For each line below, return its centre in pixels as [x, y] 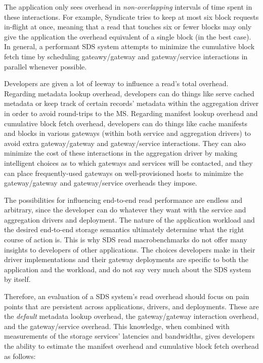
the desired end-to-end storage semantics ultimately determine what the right [124, 229]
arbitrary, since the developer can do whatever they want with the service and [125, 210]
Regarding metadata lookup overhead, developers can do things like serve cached [129, 93]
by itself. [17, 279]
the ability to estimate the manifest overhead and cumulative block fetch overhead [131, 346]
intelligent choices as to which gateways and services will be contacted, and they [128, 162]
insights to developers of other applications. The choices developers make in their [130, 249]
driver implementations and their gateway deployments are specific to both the [126, 259]
